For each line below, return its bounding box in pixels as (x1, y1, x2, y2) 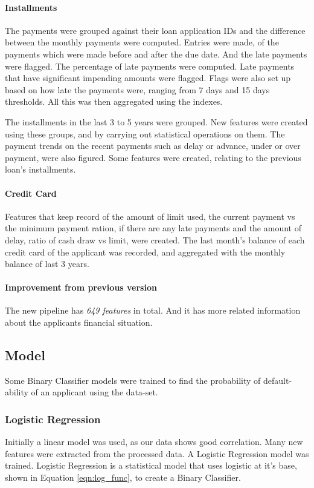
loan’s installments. (5, 163, 76, 176)
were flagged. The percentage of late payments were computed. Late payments (5, 59, 295, 72)
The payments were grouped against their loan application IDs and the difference (5, 24, 306, 36)
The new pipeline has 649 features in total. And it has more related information (5, 304, 301, 317)
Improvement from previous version (5, 281, 157, 294)
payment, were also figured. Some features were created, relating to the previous (5, 151, 301, 163)
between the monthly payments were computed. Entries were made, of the (5, 36, 279, 48)
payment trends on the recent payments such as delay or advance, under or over (5, 139, 301, 152)
